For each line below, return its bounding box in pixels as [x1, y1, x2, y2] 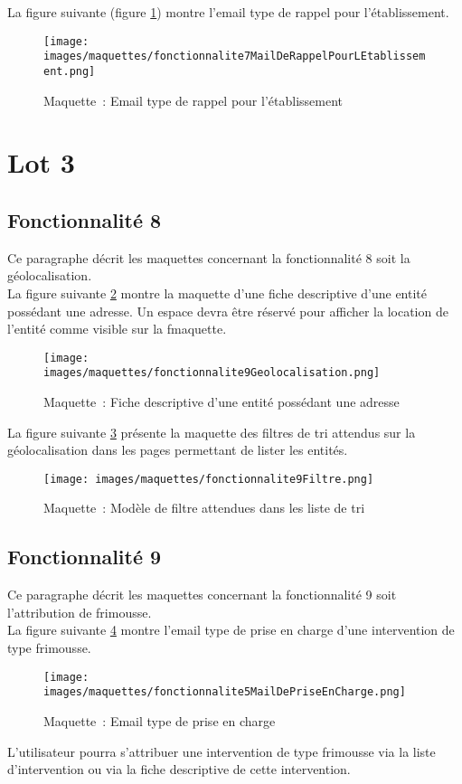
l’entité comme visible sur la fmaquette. [7, 319, 227, 338]
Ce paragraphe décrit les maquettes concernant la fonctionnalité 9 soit [7, 585, 397, 604]
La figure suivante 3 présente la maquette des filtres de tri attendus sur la [7, 422, 416, 441]
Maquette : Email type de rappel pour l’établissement [43, 90, 344, 109]
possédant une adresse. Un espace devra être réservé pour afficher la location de [7, 301, 448, 320]
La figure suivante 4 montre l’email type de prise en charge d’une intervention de [7, 620, 455, 639]
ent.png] [43, 64, 96, 78]
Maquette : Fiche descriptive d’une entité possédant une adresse [43, 392, 400, 411]
